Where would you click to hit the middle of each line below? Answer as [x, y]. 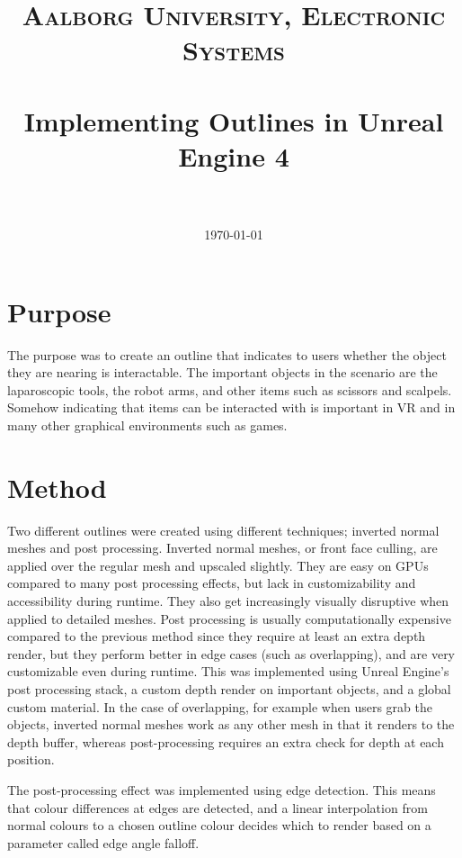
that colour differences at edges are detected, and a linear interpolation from [218, 807]
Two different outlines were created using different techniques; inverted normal [223, 530]
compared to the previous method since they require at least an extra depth [217, 636]
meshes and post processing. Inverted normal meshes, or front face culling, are [222, 548]
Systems [234, 50]
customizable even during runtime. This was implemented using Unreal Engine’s [228, 671]
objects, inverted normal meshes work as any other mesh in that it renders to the [231, 724]
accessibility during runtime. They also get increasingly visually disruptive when [228, 601]
